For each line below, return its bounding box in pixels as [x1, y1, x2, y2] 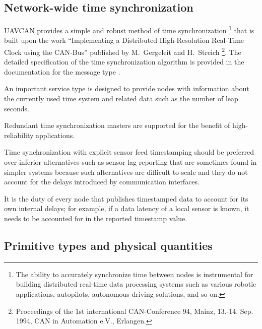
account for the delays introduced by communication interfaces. [4, 176, 200, 187]
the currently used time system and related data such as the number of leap [4, 93, 238, 104]
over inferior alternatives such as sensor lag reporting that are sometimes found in [4, 157, 257, 167]
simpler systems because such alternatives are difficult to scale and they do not [4, 166, 248, 177]
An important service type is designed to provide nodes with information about [4, 83, 249, 94]
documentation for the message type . [4, 66, 120, 77]
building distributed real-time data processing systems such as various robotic [16, 279, 256, 289]
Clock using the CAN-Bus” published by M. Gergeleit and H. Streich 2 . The [4, 45, 241, 57]
